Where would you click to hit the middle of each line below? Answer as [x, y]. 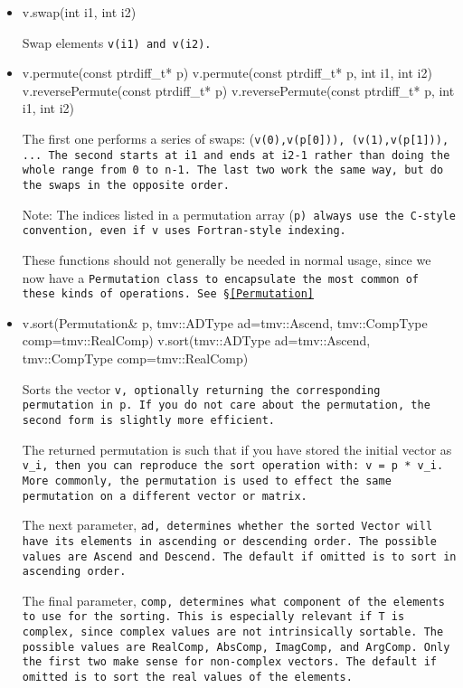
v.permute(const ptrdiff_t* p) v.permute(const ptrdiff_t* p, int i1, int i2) [227, 73]
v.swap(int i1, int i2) [79, 12]
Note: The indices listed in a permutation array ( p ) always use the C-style [239, 214]
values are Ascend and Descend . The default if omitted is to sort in [239, 556]
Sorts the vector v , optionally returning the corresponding [201, 388]
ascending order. [74, 572]
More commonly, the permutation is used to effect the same [207, 481]
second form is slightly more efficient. [148, 420]
